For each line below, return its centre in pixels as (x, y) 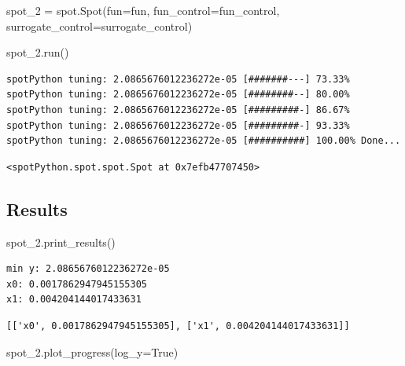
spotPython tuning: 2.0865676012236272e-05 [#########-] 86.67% (178, 110)
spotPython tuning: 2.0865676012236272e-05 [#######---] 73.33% (178, 79)
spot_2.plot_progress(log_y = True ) (92, 351)
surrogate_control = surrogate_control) (99, 26)
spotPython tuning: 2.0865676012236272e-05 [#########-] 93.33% (178, 125)
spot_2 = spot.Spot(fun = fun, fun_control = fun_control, (143, 10)
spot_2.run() (38, 52)
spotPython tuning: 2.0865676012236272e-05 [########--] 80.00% (178, 95)
